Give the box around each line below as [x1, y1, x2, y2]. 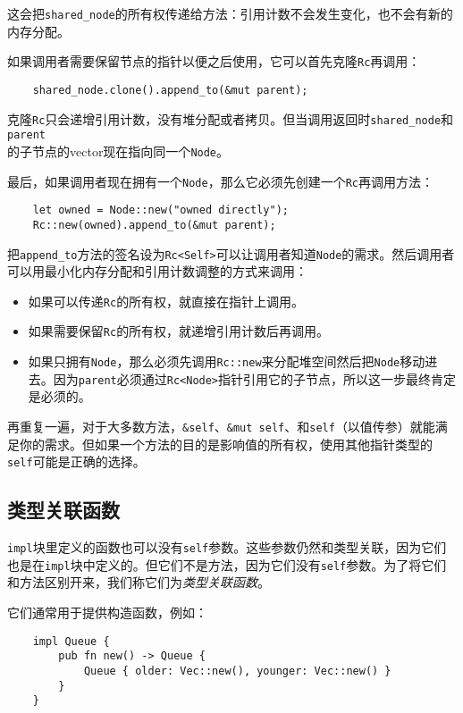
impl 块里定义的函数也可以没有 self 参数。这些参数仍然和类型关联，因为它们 [7, 538, 447, 557]
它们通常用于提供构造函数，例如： [7, 602, 207, 621]
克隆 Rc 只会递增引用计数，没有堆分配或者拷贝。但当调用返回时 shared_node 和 [7, 109, 454, 128]
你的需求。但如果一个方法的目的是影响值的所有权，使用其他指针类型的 [19, 434, 433, 453]
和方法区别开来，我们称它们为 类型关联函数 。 [7, 573, 270, 591]
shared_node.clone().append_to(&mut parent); [32, 83, 308, 96]
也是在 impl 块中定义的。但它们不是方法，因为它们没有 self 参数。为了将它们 [7, 555, 447, 574]
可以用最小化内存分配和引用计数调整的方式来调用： [7, 262, 307, 281]
